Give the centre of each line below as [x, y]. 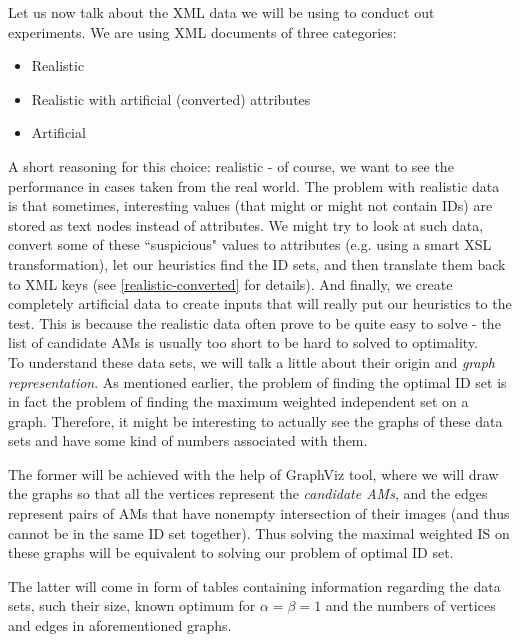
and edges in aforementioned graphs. [120, 625]
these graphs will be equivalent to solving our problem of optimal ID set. [231, 552]
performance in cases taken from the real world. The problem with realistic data [254, 185]
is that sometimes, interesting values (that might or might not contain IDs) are [250, 205]
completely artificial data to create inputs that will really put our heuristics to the [260, 303]
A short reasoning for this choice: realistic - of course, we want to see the [231, 165]
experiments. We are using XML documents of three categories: [202, 31]
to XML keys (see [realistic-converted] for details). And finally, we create [230, 283]
